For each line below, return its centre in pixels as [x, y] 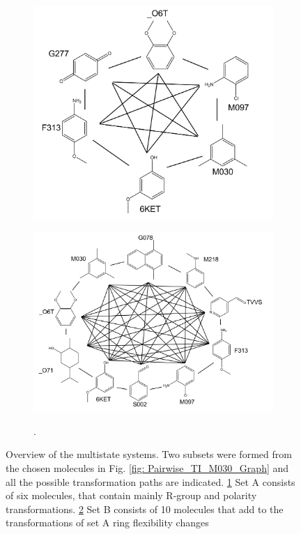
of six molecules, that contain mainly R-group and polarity [131, 495]
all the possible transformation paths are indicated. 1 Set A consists [150, 481]
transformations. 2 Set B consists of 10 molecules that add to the [145, 509]
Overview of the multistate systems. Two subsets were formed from [149, 454]
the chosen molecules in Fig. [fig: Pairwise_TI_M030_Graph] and [147, 468]
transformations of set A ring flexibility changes [107, 522]
